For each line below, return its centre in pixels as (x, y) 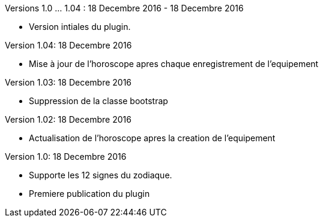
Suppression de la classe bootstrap (98, 101)
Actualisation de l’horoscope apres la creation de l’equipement (152, 138)
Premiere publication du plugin (89, 194)
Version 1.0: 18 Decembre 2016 (66, 156)
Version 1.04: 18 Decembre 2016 (68, 45)
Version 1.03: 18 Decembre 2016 (68, 82)
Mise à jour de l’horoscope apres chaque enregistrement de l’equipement (174, 64)
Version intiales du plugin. (80, 27)
